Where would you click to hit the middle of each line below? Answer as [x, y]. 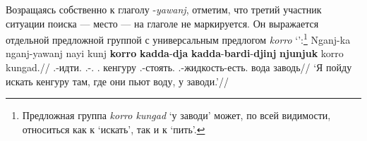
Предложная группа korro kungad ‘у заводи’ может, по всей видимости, [176, 115]
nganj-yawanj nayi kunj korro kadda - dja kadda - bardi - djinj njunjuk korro [175, 53]
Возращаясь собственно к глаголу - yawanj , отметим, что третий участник [164, 9]
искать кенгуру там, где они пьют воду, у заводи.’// [117, 81]
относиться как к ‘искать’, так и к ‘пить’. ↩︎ [114, 129]
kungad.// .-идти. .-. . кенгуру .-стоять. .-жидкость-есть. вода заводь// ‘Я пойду [179, 67]
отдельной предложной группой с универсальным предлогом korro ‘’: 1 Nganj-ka [178, 38]
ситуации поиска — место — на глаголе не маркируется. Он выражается [162, 23]
